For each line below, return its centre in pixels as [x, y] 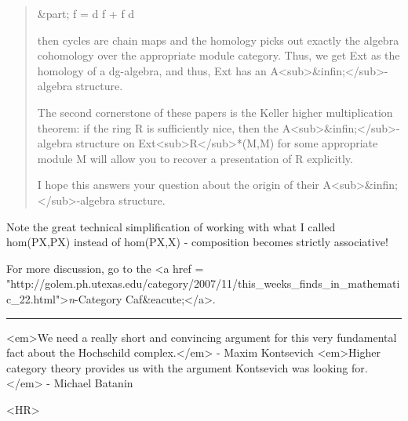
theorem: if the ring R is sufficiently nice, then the [158, 127]
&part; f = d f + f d [86, 13]
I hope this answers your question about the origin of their [178, 185]
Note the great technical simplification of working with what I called [171, 226]
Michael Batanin [93, 383]
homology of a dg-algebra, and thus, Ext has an [152, 70]
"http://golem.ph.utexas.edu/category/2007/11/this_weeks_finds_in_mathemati [203, 283]
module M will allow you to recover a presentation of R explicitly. [195, 158]
